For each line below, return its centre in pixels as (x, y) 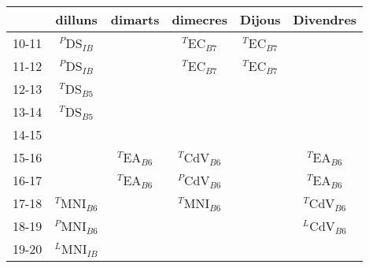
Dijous (260, 19)
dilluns (76, 19)
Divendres (325, 19)
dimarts (135, 19)
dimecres (200, 19)
